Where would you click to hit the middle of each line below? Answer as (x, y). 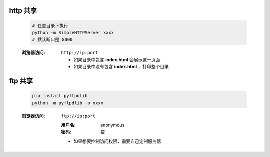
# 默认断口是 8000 (52, 40)
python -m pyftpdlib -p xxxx (68, 103)
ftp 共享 (21, 81)
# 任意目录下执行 (50, 26)
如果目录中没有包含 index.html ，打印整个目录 (121, 67)
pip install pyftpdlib (60, 96)
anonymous (113, 125)
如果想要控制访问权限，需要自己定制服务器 (117, 141)
